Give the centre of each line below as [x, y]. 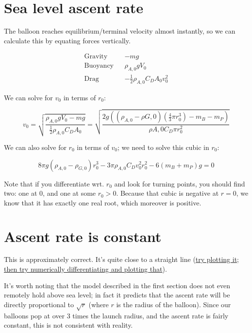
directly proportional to [39, 304]
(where [99, 304]
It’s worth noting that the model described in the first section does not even [117, 285]
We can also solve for [35, 147]
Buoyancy [99, 66]
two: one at [21, 193]
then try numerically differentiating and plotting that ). [85, 269]
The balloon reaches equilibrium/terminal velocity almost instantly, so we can [120, 31]
